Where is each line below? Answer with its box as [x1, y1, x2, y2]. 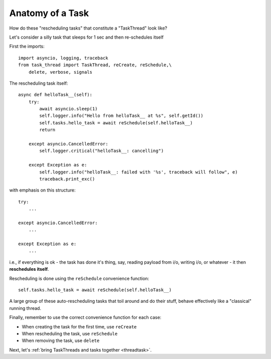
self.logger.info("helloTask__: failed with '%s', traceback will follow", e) [39, 169, 238, 175]
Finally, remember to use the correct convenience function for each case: [9, 314, 162, 320]
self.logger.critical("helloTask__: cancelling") [39, 148, 164, 154]
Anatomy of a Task [9, 8, 89, 19]
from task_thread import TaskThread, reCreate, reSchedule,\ [18, 62, 172, 68]
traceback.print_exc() [39, 176, 95, 182]
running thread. [9, 305, 41, 311]
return [39, 127, 56, 133]
